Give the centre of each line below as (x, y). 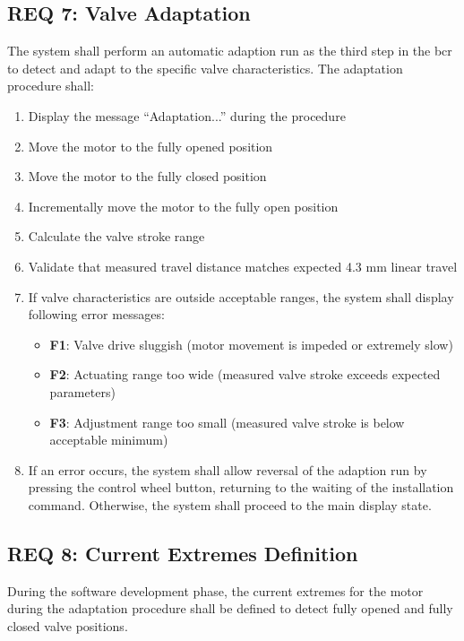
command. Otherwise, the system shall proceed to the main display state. (230, 504)
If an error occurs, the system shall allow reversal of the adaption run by (228, 469)
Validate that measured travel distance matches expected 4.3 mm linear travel (243, 266)
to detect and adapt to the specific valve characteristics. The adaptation (205, 68)
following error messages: (96, 314)
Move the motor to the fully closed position (147, 176)
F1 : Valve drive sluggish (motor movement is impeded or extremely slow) (251, 344)
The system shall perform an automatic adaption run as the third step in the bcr (230, 51)
